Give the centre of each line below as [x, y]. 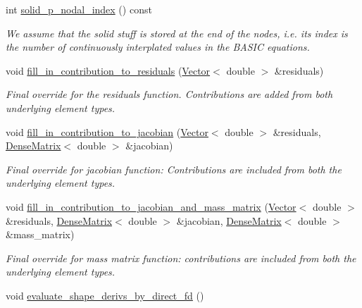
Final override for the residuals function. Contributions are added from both [169, 94]
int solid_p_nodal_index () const [79, 9]
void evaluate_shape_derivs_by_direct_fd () [105, 295]
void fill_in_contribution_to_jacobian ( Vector [107, 131]
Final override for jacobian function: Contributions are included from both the [174, 169]
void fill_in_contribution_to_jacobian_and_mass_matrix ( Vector [151, 206]
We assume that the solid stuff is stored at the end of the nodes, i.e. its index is [177, 33]
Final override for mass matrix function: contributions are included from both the [181, 258]
